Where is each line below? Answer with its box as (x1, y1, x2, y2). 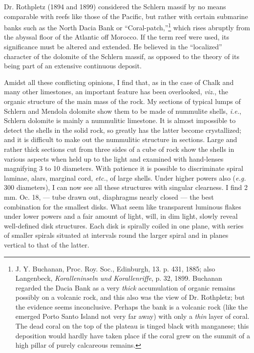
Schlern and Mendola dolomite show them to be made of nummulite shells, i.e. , (4, 105, 241, 116)
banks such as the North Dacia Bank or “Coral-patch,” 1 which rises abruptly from (4, 21, 250, 32)
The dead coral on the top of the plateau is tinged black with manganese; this (15, 321, 249, 331)
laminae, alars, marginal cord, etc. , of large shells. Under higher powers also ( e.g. (4, 172, 246, 183)
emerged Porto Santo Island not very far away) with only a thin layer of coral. (15, 311, 250, 321)
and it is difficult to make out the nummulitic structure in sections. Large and (4, 134, 237, 145)
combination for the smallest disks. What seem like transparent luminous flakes (4, 201, 241, 211)
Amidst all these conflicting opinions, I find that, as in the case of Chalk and (4, 77, 234, 87)
